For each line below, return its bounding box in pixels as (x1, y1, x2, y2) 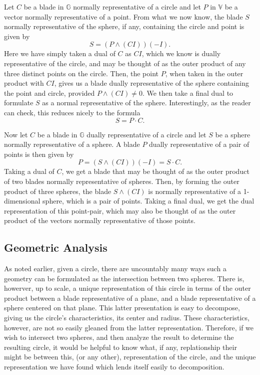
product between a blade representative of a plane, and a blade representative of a (4, 292, 256, 303)
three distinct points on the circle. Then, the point (4, 68, 159, 78)
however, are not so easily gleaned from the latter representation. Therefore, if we (4, 322, 254, 332)
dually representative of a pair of (149, 139, 249, 149)
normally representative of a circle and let (73, 2, 201, 12)
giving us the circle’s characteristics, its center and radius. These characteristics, (4, 312, 249, 323)
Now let (4, 129, 28, 139)
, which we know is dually (141, 48, 221, 59)
